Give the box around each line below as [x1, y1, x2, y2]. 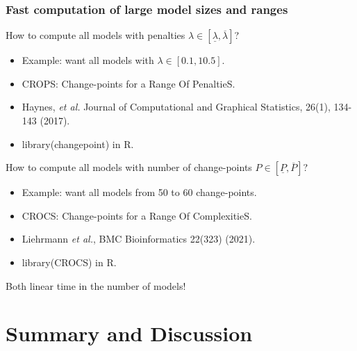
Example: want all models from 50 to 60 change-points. [22, 185, 257, 199]
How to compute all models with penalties [6, 28, 185, 42]
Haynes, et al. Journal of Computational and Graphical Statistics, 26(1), [22, 99, 331, 114]
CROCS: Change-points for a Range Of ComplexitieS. [22, 208, 252, 222]
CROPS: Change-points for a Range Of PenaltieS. [22, 76, 235, 90]
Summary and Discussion [6, 319, 253, 348]
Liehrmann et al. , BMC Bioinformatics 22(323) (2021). [22, 231, 256, 246]
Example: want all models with [22, 53, 154, 67]
